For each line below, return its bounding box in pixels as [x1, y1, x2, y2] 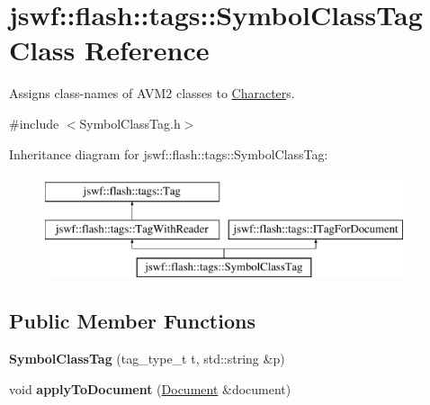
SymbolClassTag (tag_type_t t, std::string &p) [9, 349, 285, 368]
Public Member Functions [9, 307, 255, 335]
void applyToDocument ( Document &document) [9, 379, 291, 398]
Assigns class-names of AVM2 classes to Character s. [9, 84, 295, 103]
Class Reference [9, 31, 210, 68]
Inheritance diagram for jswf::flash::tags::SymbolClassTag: [9, 144, 328, 163]
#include [9, 113, 59, 132]
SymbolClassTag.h [79, 113, 181, 132]
